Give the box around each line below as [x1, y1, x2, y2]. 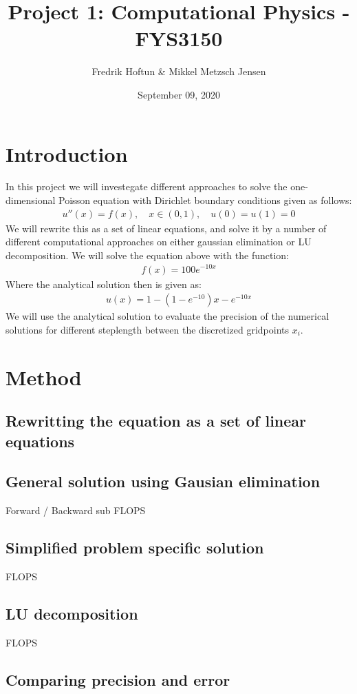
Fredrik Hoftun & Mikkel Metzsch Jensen [91, 64, 266, 79]
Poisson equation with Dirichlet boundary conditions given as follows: [58, 193, 352, 207]
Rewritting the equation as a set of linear [6, 410, 307, 431]
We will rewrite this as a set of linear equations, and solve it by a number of [6, 221, 327, 235]
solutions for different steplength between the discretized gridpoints [6, 322, 289, 336]
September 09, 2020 [138, 87, 220, 101]
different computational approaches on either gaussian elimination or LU [6, 234, 312, 249]
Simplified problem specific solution [6, 537, 264, 558]
